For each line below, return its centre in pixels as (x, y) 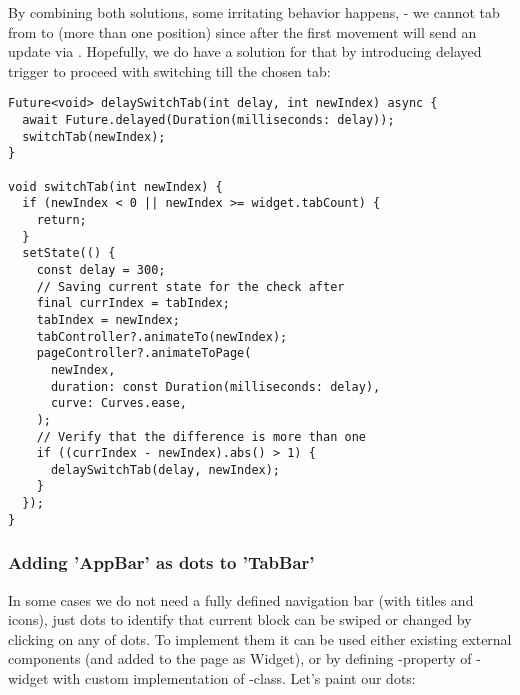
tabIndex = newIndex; (108, 319)
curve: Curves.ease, (118, 403)
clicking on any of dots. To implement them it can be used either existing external (260, 638)
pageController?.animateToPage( (144, 353)
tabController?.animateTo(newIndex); (162, 336)
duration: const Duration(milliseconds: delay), (215, 386)
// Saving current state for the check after (190, 286)
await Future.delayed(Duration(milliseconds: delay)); (208, 120)
